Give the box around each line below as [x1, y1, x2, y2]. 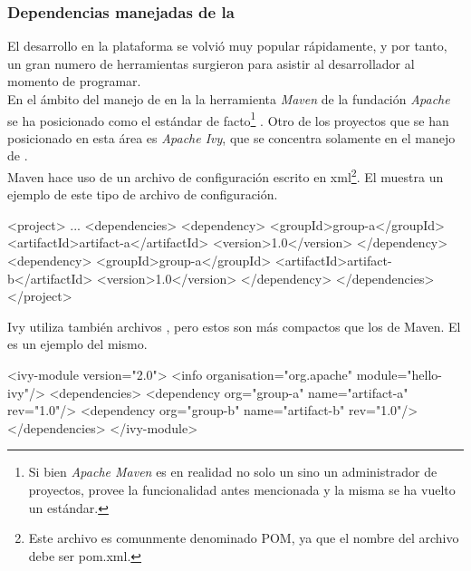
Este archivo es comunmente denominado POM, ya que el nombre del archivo [28, 528, 459, 547]
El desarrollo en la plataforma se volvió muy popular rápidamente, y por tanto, [7, 36, 447, 55]
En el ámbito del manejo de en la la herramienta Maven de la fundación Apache [7, 90, 450, 108]
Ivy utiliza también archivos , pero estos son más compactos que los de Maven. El [7, 316, 461, 335]
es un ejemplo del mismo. [7, 334, 148, 353]
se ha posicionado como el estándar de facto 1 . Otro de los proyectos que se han [7, 108, 449, 130]
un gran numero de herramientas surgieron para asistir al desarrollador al [7, 53, 415, 73]
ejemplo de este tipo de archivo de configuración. [7, 185, 278, 204]
